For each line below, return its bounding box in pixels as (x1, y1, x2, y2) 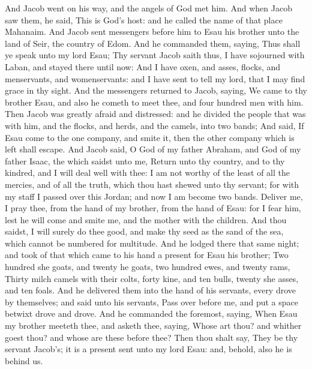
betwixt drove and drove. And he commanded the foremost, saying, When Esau (5, 307, 298, 320)
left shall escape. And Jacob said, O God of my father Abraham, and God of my (5, 143, 301, 155)
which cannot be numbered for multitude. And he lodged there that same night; (5, 236, 299, 249)
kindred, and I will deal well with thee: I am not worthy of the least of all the (5, 166, 290, 179)
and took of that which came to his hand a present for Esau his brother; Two (5, 248, 289, 261)
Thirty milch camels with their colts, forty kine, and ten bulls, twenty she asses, (5, 272, 299, 284)
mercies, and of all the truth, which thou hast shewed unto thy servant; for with (5, 178, 299, 190)
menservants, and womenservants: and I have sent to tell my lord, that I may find (5, 72, 305, 85)
